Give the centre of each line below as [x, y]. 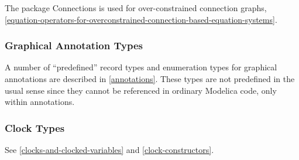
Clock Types [35, 127]
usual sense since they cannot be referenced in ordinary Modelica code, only [141, 90]
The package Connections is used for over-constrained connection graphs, [136, 8]
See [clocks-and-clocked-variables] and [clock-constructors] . [109, 149]
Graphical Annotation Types [74, 45]
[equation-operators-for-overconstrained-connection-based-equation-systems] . [141, 19]
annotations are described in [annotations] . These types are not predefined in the [150, 79]
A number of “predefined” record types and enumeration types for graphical [141, 67]
